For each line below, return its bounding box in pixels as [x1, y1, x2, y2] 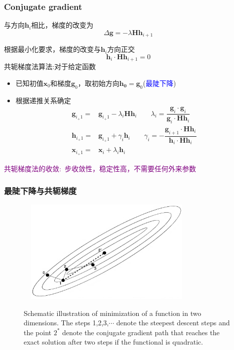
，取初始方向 [78, 78, 119, 88]
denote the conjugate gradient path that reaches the [62, 327, 220, 337]
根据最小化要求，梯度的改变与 [4, 44, 101, 54]
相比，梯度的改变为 [31, 20, 94, 30]
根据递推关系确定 [15, 95, 71, 105]
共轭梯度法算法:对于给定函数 [4, 61, 96, 72]
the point [24, 327, 52, 337]
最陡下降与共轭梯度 [4, 184, 77, 196]
